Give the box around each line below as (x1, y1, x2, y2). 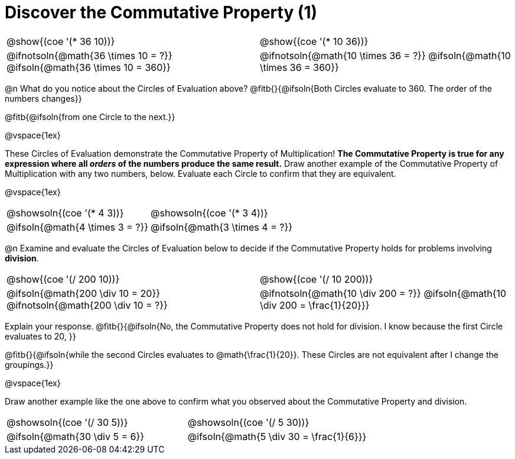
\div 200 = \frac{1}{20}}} (260, 299, 370, 311)
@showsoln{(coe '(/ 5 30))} (187, 416, 309, 428)
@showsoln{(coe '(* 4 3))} (6, 206, 124, 219)
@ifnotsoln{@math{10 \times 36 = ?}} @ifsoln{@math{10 (260, 49, 511, 62)
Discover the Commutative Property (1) (5, 2, 318, 22)
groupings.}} (5, 359, 54, 370)
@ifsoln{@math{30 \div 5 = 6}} (6, 430, 145, 442)
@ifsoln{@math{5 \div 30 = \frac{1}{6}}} (187, 430, 367, 442)
